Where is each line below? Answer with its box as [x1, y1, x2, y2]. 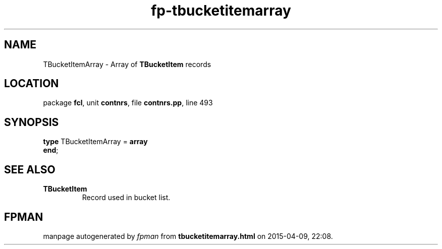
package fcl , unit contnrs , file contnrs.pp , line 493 [43, 98, 213, 107]
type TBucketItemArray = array [43, 137, 148, 146]
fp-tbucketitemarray [151, 2, 291, 19]
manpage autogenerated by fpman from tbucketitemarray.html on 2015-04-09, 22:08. [43, 231, 333, 240]
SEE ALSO [4, 163, 56, 176]
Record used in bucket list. [82, 193, 171, 202]
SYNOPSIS [4, 115, 59, 129]
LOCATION [4, 77, 59, 90]
